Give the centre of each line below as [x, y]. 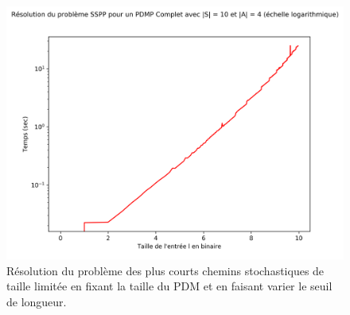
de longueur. [37, 301]
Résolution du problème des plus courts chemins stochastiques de [165, 270]
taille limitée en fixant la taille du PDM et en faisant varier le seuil [169, 286]
